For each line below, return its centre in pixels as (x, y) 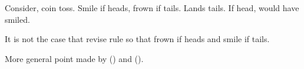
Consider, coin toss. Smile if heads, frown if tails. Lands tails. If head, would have (152, 8)
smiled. (17, 19)
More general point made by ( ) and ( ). (74, 58)
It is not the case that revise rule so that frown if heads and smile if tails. (137, 39)
